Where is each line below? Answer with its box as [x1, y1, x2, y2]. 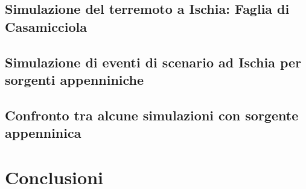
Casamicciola [5, 17, 87, 36]
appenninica [5, 123, 81, 142]
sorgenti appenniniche [5, 70, 144, 88]
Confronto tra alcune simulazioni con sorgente [5, 105, 299, 124]
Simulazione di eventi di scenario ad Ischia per [5, 52, 302, 71]
